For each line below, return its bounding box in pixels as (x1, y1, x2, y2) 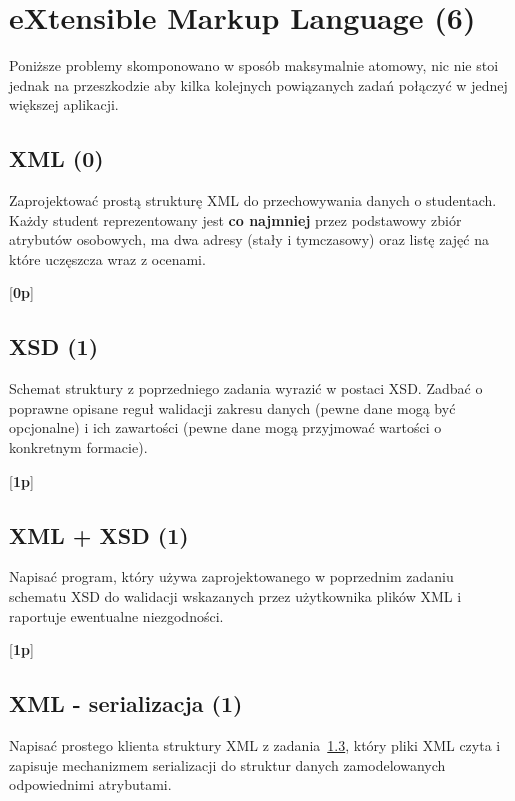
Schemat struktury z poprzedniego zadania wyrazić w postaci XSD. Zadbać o (9, 378, 483, 399)
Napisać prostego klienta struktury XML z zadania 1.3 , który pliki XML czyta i (9, 735, 501, 756)
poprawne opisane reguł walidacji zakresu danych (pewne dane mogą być (9, 397, 456, 418)
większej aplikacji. (9, 94, 119, 115)
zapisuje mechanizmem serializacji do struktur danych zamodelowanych (9, 754, 446, 775)
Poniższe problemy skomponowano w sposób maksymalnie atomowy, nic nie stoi (9, 55, 499, 76)
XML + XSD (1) (9, 519, 189, 550)
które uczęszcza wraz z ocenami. (9, 248, 206, 269)
